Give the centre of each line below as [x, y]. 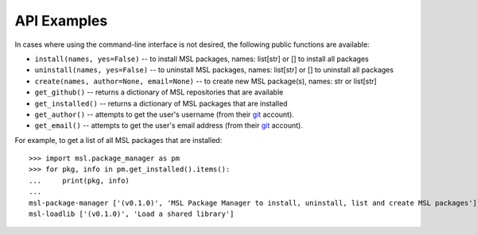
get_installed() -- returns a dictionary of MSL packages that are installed [161, 103]
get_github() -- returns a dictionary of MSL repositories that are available [159, 92]
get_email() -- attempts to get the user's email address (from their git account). [169, 125]
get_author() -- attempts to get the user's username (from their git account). [164, 114]
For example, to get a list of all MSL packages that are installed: [118, 140]
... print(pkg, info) [79, 180]
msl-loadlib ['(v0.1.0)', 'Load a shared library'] [132, 214]
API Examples [61, 21]
